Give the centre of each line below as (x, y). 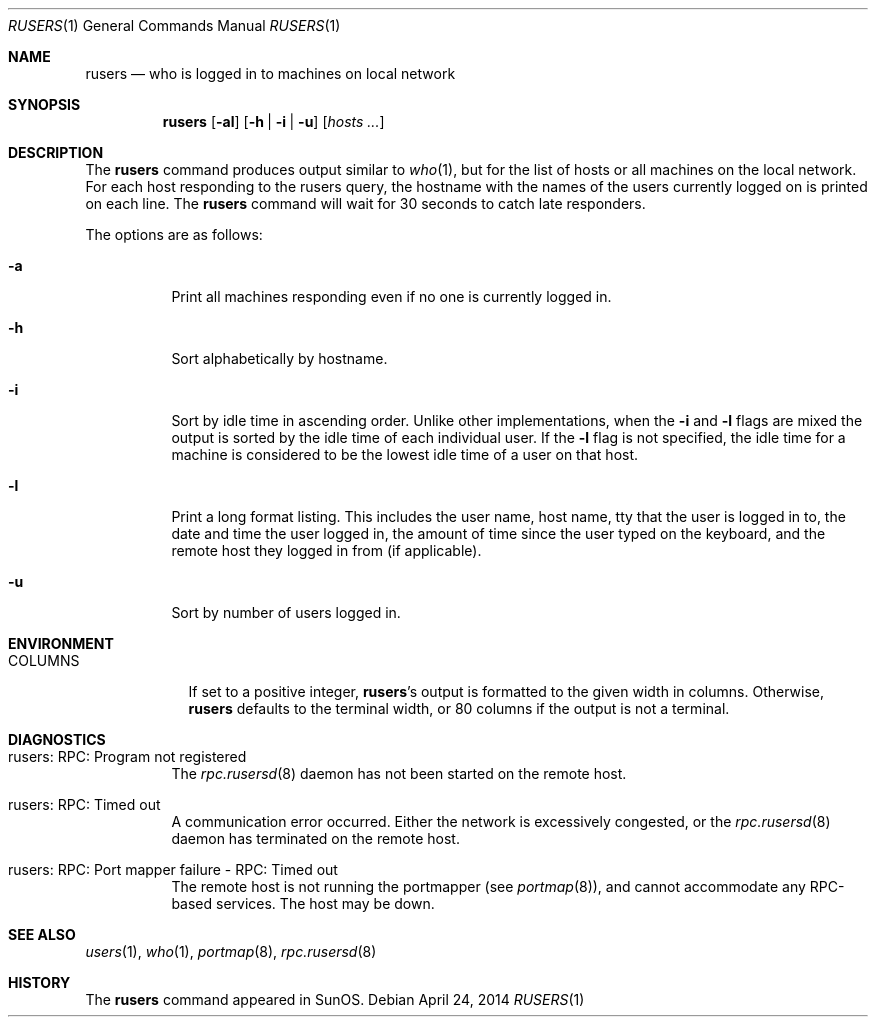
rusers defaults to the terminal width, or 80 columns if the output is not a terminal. (459, 708)
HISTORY (39, 982)
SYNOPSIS (44, 104)
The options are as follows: (174, 234)
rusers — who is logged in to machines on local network (270, 73)
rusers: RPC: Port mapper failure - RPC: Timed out (173, 869)
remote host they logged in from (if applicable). (326, 550)
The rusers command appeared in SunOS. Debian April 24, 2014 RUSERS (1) (335, 999)
